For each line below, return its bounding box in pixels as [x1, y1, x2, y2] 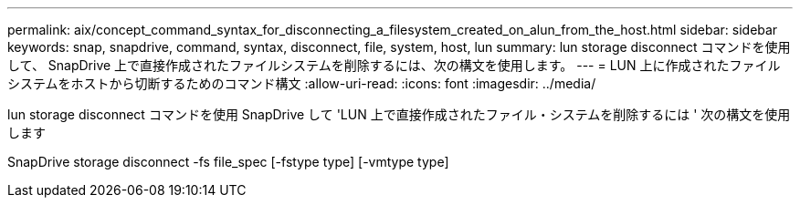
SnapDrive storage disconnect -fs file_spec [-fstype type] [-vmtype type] [7, 154, 449, 169]
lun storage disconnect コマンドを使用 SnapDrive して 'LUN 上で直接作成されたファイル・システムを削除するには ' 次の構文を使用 [7, 107, 791, 122]
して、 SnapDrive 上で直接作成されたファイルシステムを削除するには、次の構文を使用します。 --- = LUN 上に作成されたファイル [7, 57, 781, 73]
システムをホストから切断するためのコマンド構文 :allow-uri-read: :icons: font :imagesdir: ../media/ [7, 76, 596, 91]
